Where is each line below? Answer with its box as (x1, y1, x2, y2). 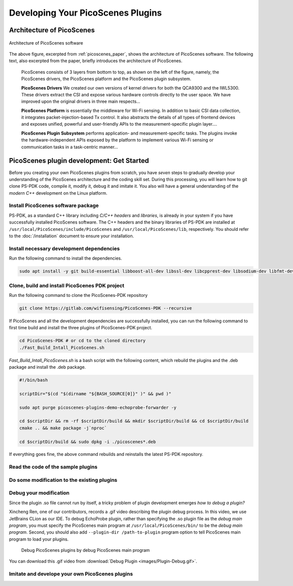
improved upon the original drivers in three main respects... (21, 98, 141, 105)
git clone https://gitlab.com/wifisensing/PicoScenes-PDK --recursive (19, 305, 192, 311)
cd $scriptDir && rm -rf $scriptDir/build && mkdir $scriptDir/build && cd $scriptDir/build (19, 418, 249, 424)
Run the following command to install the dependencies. (9, 255, 122, 261)
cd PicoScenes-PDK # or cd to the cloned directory (19, 338, 146, 343)
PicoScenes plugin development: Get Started (9, 157, 149, 165)
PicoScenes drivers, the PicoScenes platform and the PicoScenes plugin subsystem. (21, 76, 191, 82)
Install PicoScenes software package (9, 202, 99, 209)
